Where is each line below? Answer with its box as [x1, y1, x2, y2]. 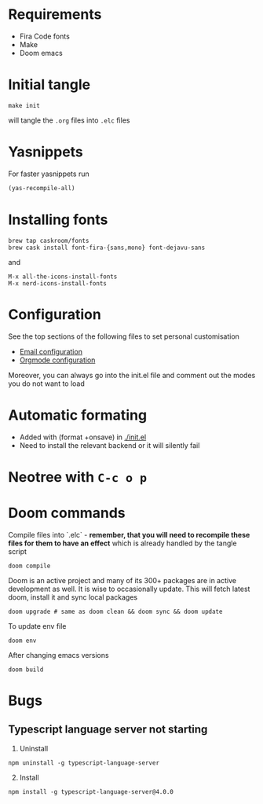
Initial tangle [8, 76, 91, 94]
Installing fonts [8, 211, 108, 229]
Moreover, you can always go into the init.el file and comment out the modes [8, 370, 256, 380]
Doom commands [8, 504, 126, 522]
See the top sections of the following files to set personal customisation [8, 332, 239, 341]
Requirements [8, 6, 102, 24]
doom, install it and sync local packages [8, 592, 138, 602]
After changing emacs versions [8, 650, 109, 659]
